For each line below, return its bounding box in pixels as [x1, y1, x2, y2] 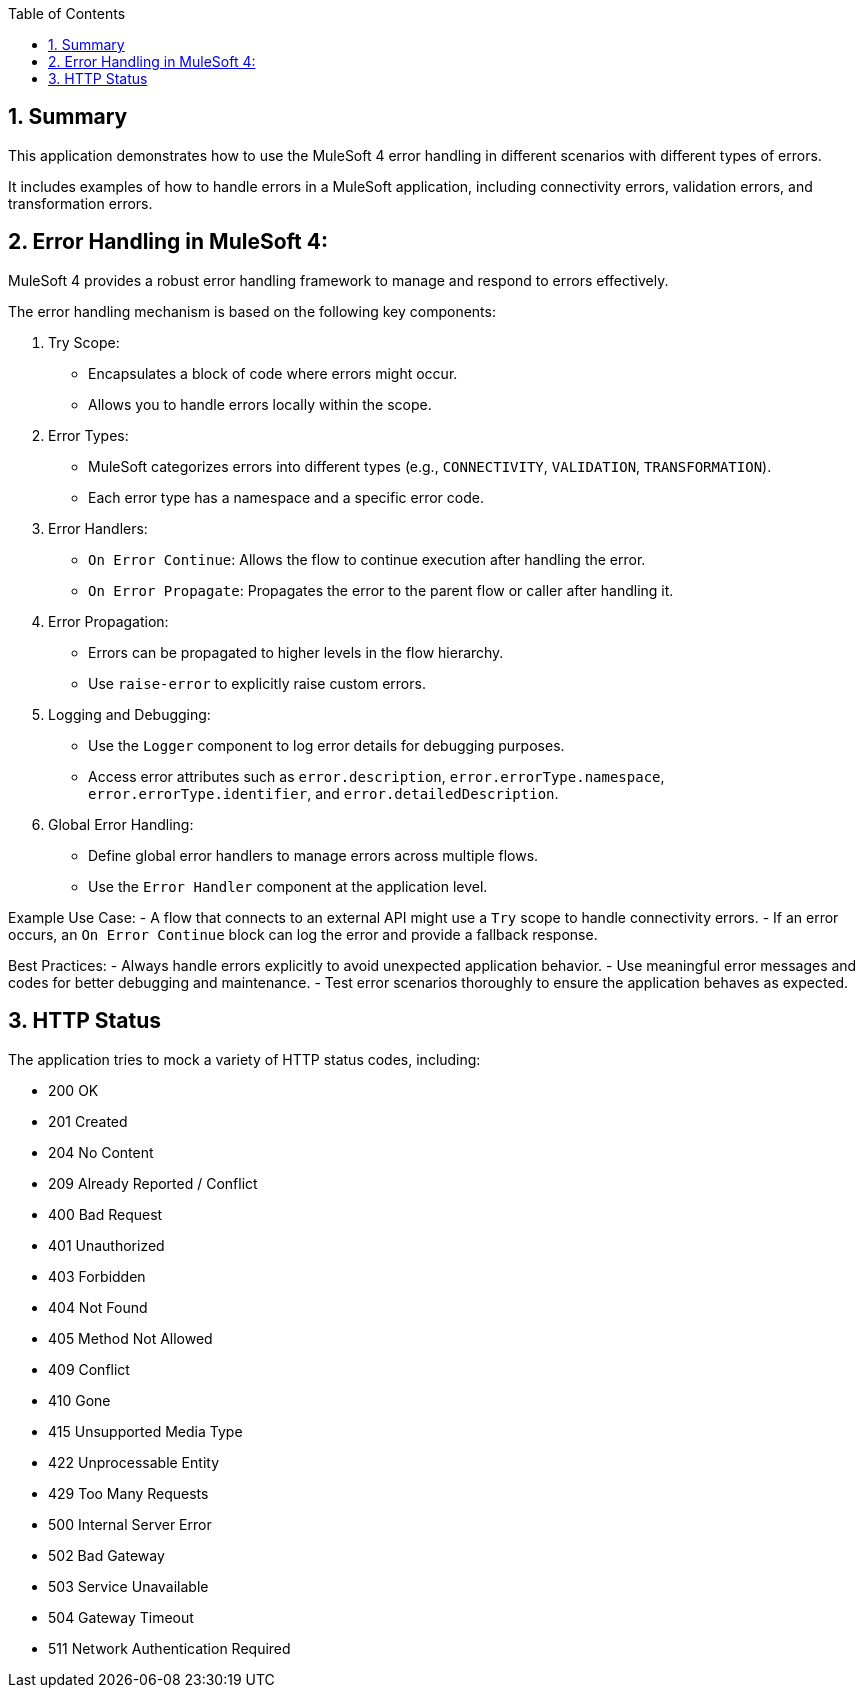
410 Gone [48, 1391, 111, 1409]
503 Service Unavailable [48, 1577, 209, 1595]
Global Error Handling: [48, 815, 194, 833]
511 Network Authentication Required [48, 1639, 291, 1657]
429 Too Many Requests [48, 1484, 209, 1502]
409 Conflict [48, 1360, 130, 1378]
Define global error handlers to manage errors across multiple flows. [88, 846, 539, 864]
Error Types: [48, 426, 129, 444]
